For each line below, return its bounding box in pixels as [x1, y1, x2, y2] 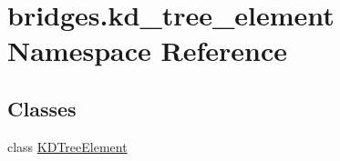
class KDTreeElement [7, 136, 128, 156]
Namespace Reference [7, 32, 287, 69]
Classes [7, 94, 77, 122]
